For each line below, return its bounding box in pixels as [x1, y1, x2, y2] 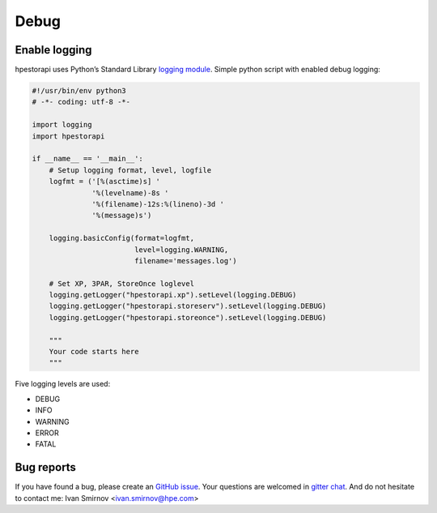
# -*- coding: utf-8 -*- [32, 97, 131, 107]
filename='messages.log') [134, 256, 238, 265]
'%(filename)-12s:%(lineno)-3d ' [91, 199, 224, 208]
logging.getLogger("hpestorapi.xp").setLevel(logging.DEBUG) [49, 290, 297, 300]
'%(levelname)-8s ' [91, 188, 169, 198]
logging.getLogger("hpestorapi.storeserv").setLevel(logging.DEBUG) [49, 301, 327, 311]
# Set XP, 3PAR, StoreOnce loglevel [49, 279, 194, 288]
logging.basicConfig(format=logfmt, [49, 233, 194, 243]
